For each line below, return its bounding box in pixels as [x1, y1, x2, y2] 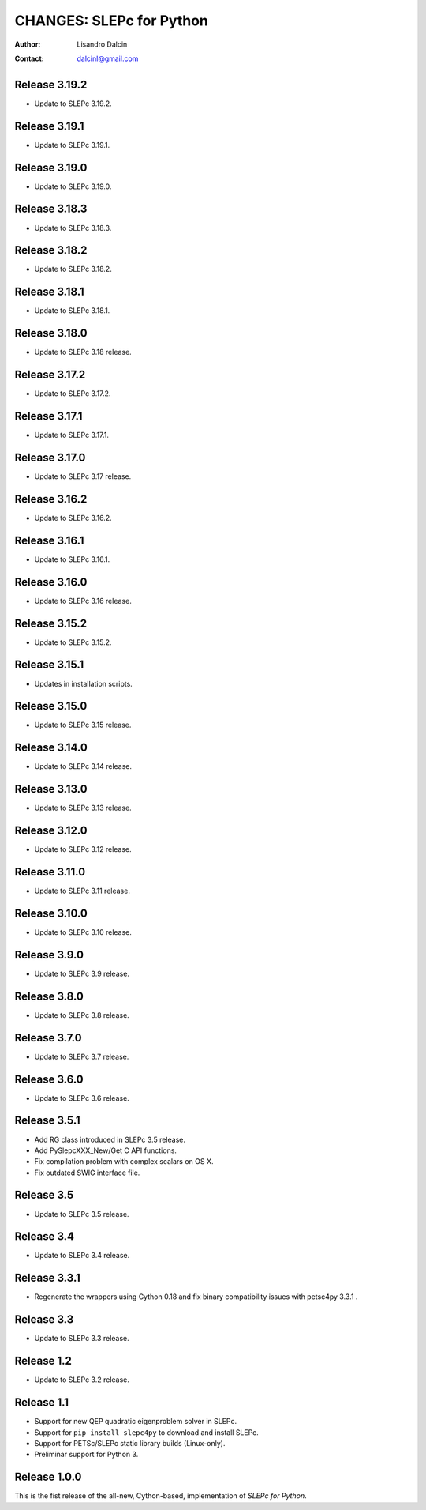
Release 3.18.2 [14, 243, 88, 257]
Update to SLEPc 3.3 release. [34, 1334, 129, 1343]
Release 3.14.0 [14, 741, 88, 755]
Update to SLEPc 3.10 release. [34, 927, 132, 936]
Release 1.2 [14, 1354, 73, 1368]
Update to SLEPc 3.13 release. [34, 803, 132, 813]
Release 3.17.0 [14, 450, 86, 464]
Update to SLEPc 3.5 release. [34, 1209, 129, 1218]
